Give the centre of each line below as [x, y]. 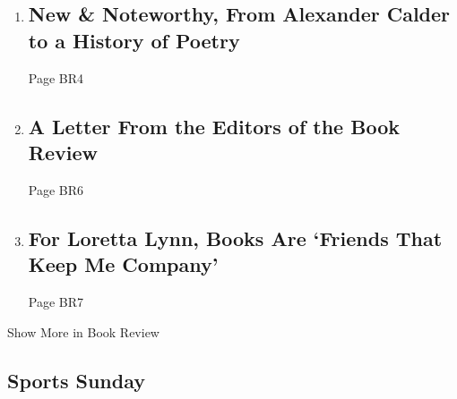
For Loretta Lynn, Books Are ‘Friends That [235, 238]
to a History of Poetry [134, 40]
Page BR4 [56, 77]
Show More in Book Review [83, 331]
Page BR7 [56, 301]
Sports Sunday [76, 380]
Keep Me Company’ [123, 264]
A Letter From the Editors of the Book [214, 126]
